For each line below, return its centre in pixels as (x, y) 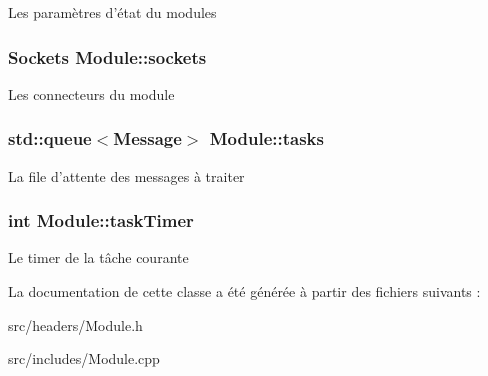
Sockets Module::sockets (107, 56)
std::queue (50, 138)
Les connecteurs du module (91, 93)
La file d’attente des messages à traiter (126, 175)
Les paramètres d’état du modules (112, 12)
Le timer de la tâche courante (98, 257)
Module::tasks (266, 138)
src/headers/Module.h (75, 324)
